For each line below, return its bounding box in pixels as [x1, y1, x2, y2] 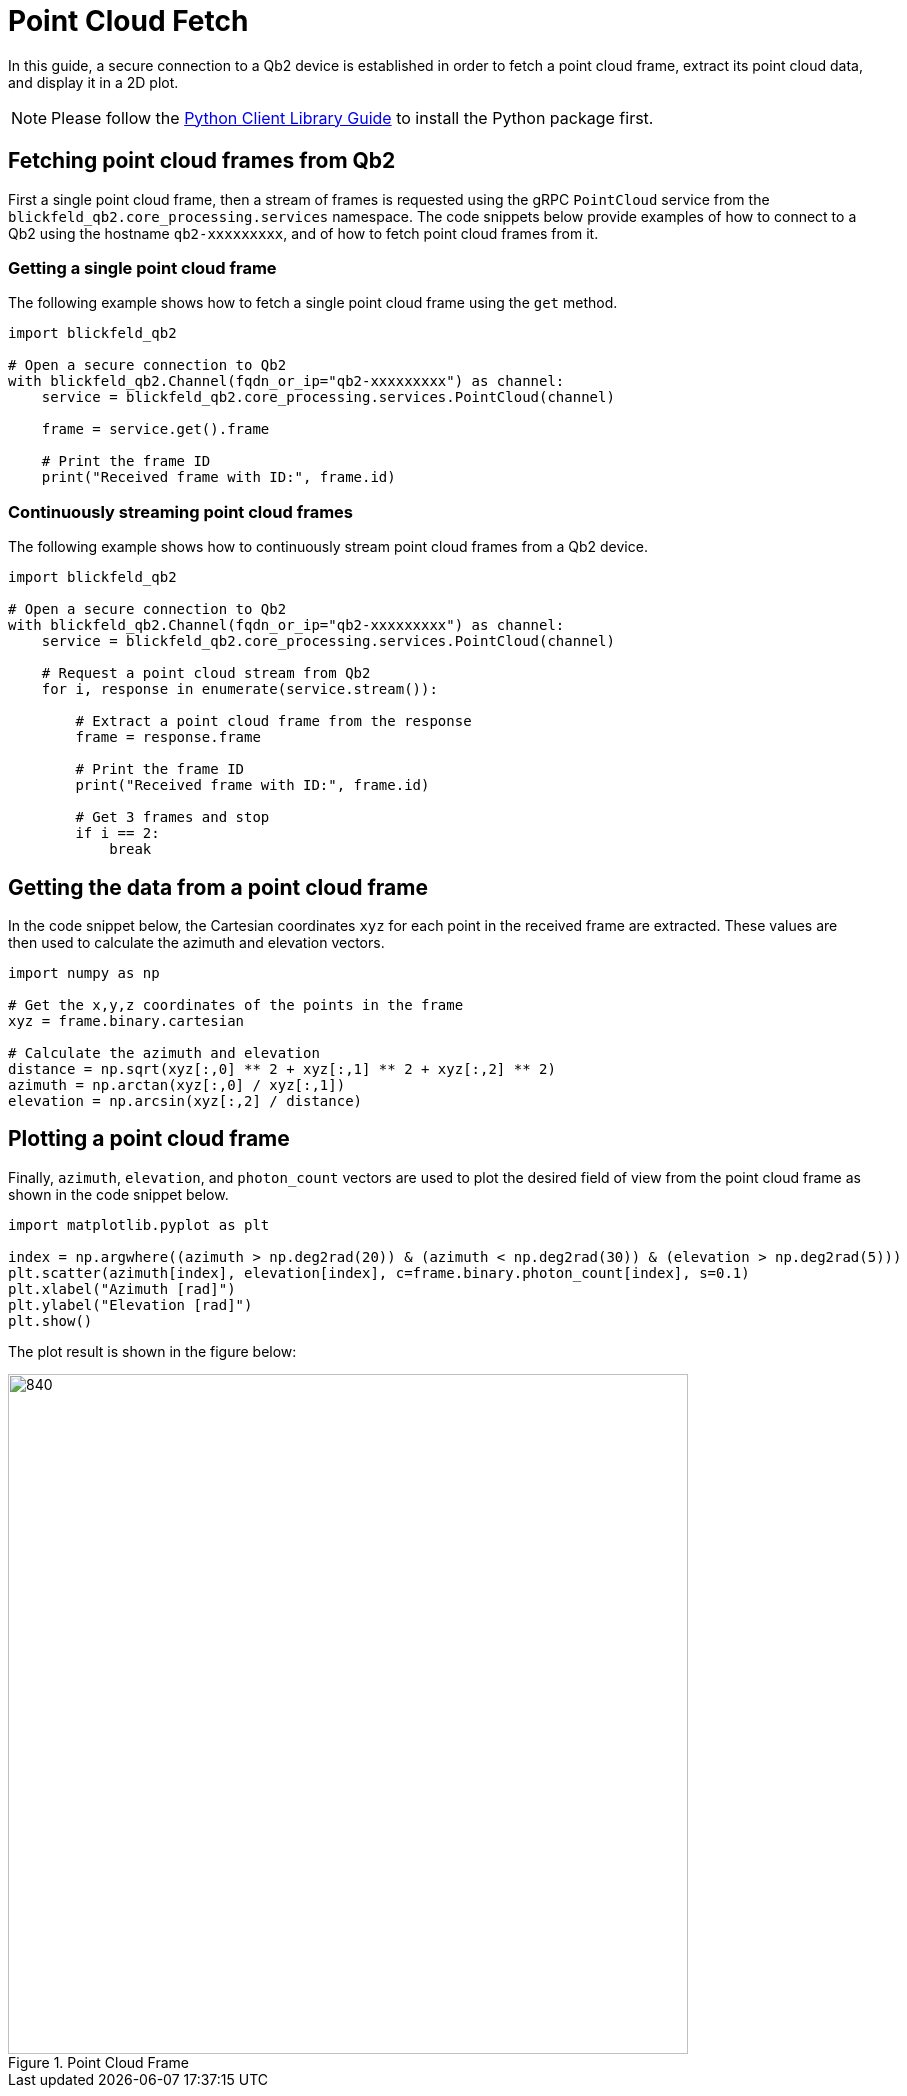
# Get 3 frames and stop [75, 809, 270, 826]
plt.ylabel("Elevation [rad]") [8, 1296, 253, 1313]
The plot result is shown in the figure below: [8, 1342, 297, 1360]
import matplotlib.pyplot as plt [8, 1216, 270, 1233]
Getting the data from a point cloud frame [8, 874, 428, 900]
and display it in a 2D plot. [8, 73, 179, 91]
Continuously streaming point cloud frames [8, 501, 353, 522]
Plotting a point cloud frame [8, 1126, 290, 1152]
